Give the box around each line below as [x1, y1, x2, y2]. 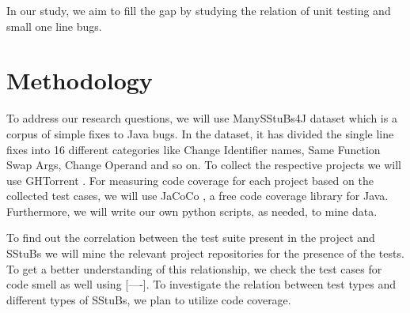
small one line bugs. [6, 17, 102, 34]
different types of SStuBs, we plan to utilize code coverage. [6, 291, 291, 307]
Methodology [6, 64, 153, 96]
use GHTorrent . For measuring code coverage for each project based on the [6, 172, 374, 188]
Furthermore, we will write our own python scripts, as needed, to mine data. [6, 202, 378, 219]
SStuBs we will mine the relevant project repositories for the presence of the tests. [6, 245, 404, 262]
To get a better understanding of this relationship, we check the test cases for [6, 260, 382, 277]
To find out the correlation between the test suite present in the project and [6, 229, 375, 246]
